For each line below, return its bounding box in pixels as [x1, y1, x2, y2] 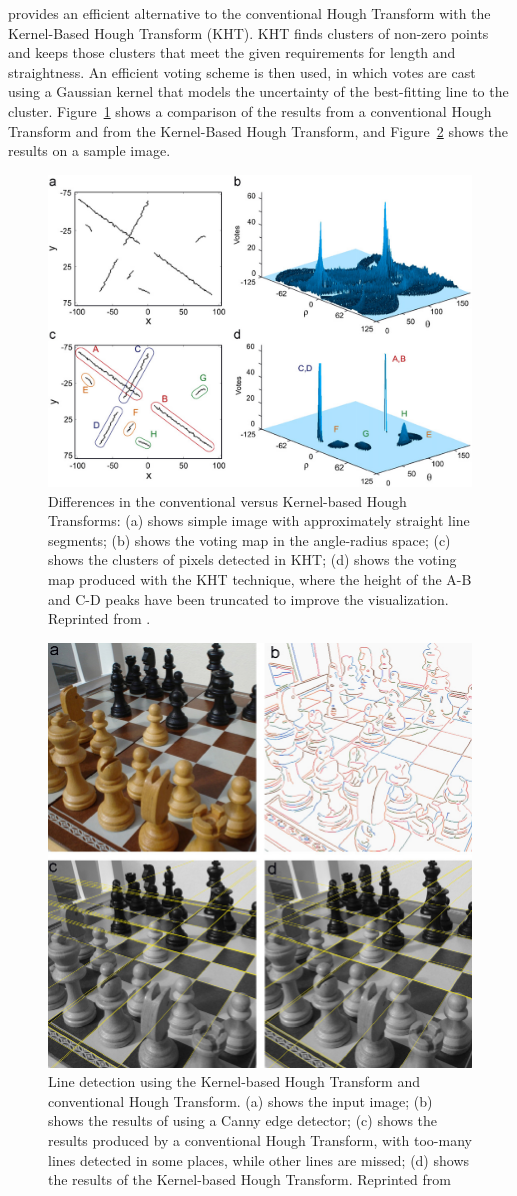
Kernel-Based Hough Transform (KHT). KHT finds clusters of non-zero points [8, 22, 489, 43]
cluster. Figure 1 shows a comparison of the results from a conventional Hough [8, 100, 492, 121]
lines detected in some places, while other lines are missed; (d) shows [48, 1149, 470, 1170]
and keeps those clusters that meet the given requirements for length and [8, 42, 456, 63]
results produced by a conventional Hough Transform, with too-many [48, 1130, 472, 1151]
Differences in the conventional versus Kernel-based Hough [48, 490, 407, 511]
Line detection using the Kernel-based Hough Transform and [48, 1071, 420, 1092]
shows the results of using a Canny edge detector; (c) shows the [48, 1110, 438, 1131]
